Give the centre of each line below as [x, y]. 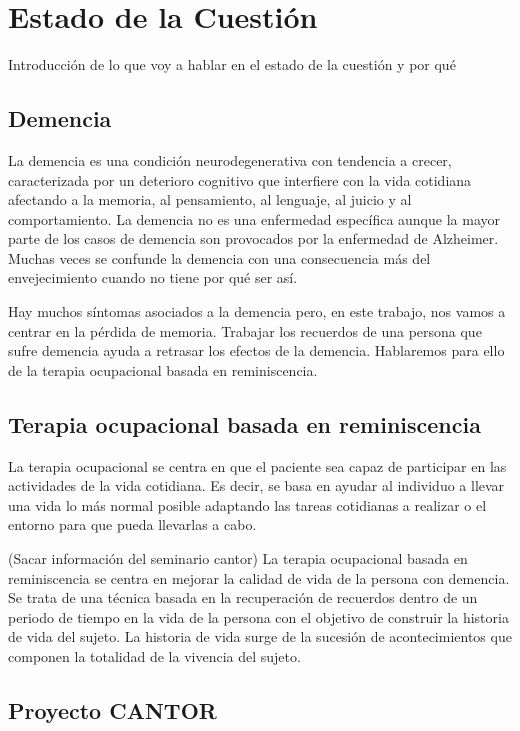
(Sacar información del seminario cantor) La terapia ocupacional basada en [238, 558]
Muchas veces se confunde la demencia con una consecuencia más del [219, 257]
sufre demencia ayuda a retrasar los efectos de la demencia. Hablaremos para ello [256, 350]
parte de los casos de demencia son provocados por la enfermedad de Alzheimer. [253, 238]
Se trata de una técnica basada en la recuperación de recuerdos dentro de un [243, 597]
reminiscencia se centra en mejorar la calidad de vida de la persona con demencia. [259, 577]
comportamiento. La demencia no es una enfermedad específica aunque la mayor [254, 218]
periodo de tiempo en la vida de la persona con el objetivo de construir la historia [258, 616]
